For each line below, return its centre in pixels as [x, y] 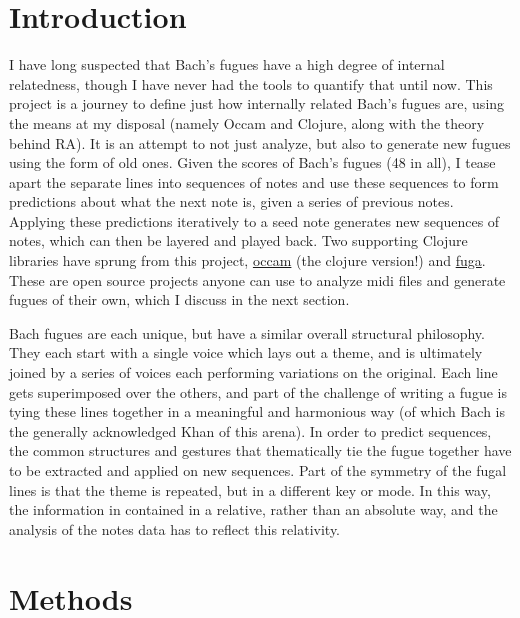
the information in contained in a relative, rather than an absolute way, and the [253, 509]
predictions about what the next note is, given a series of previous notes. [231, 201]
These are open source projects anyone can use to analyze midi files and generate [257, 279]
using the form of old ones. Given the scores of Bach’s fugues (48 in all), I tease [252, 162]
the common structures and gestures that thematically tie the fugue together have [260, 450]
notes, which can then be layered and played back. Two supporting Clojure [238, 240]
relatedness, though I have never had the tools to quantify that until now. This [251, 83]
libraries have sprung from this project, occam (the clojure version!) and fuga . [247, 260]
